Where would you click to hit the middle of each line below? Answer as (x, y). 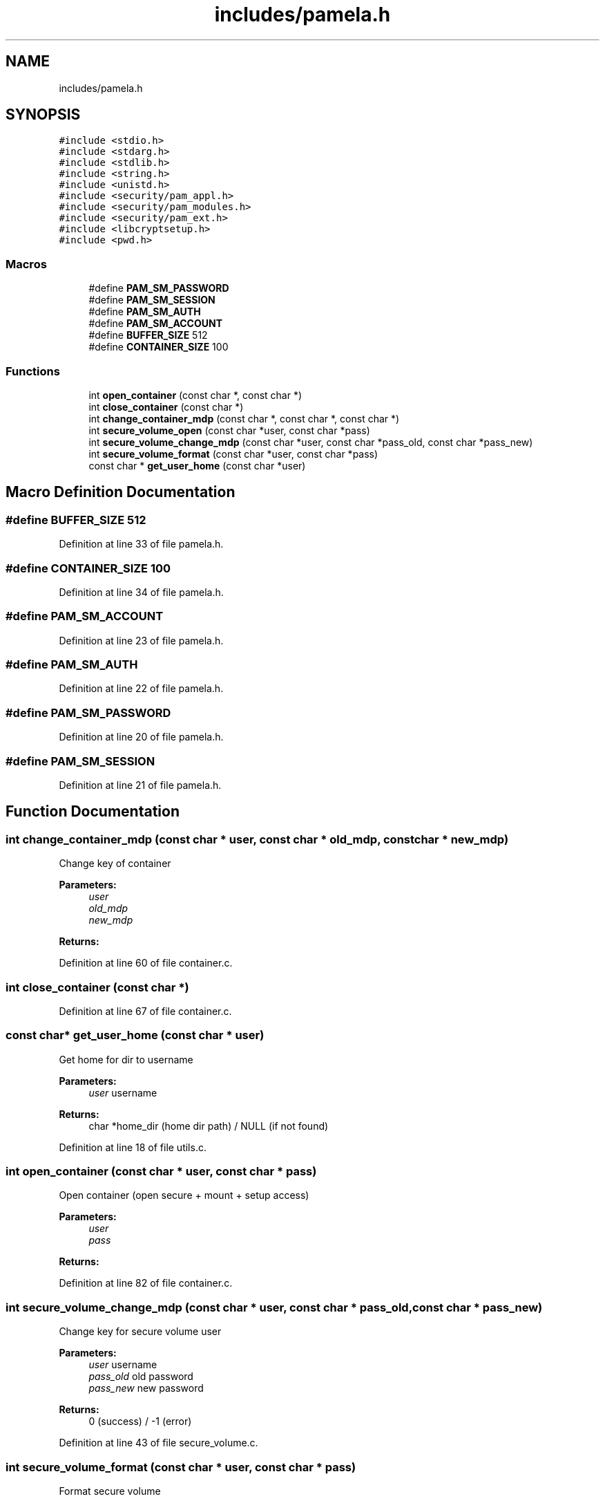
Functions (33, 371)
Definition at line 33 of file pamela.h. (141, 544)
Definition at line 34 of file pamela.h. (141, 592)
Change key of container (115, 864)
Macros (26, 264)
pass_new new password (146, 1388)
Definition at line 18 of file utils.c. (133, 1147)
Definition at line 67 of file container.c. (145, 1011)
